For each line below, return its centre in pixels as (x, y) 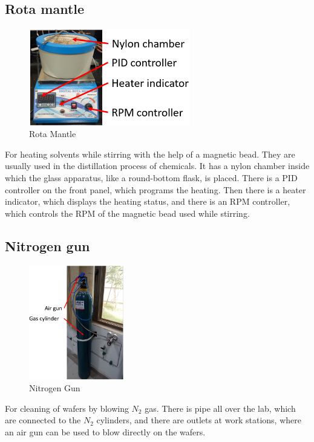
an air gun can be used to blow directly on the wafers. (105, 431)
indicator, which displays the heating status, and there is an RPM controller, (148, 201)
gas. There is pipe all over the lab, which (220, 408)
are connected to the (43, 420)
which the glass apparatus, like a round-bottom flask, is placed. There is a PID (151, 177)
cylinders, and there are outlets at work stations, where (199, 420)
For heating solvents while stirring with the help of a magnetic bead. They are (150, 154)
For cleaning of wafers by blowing (67, 408)
